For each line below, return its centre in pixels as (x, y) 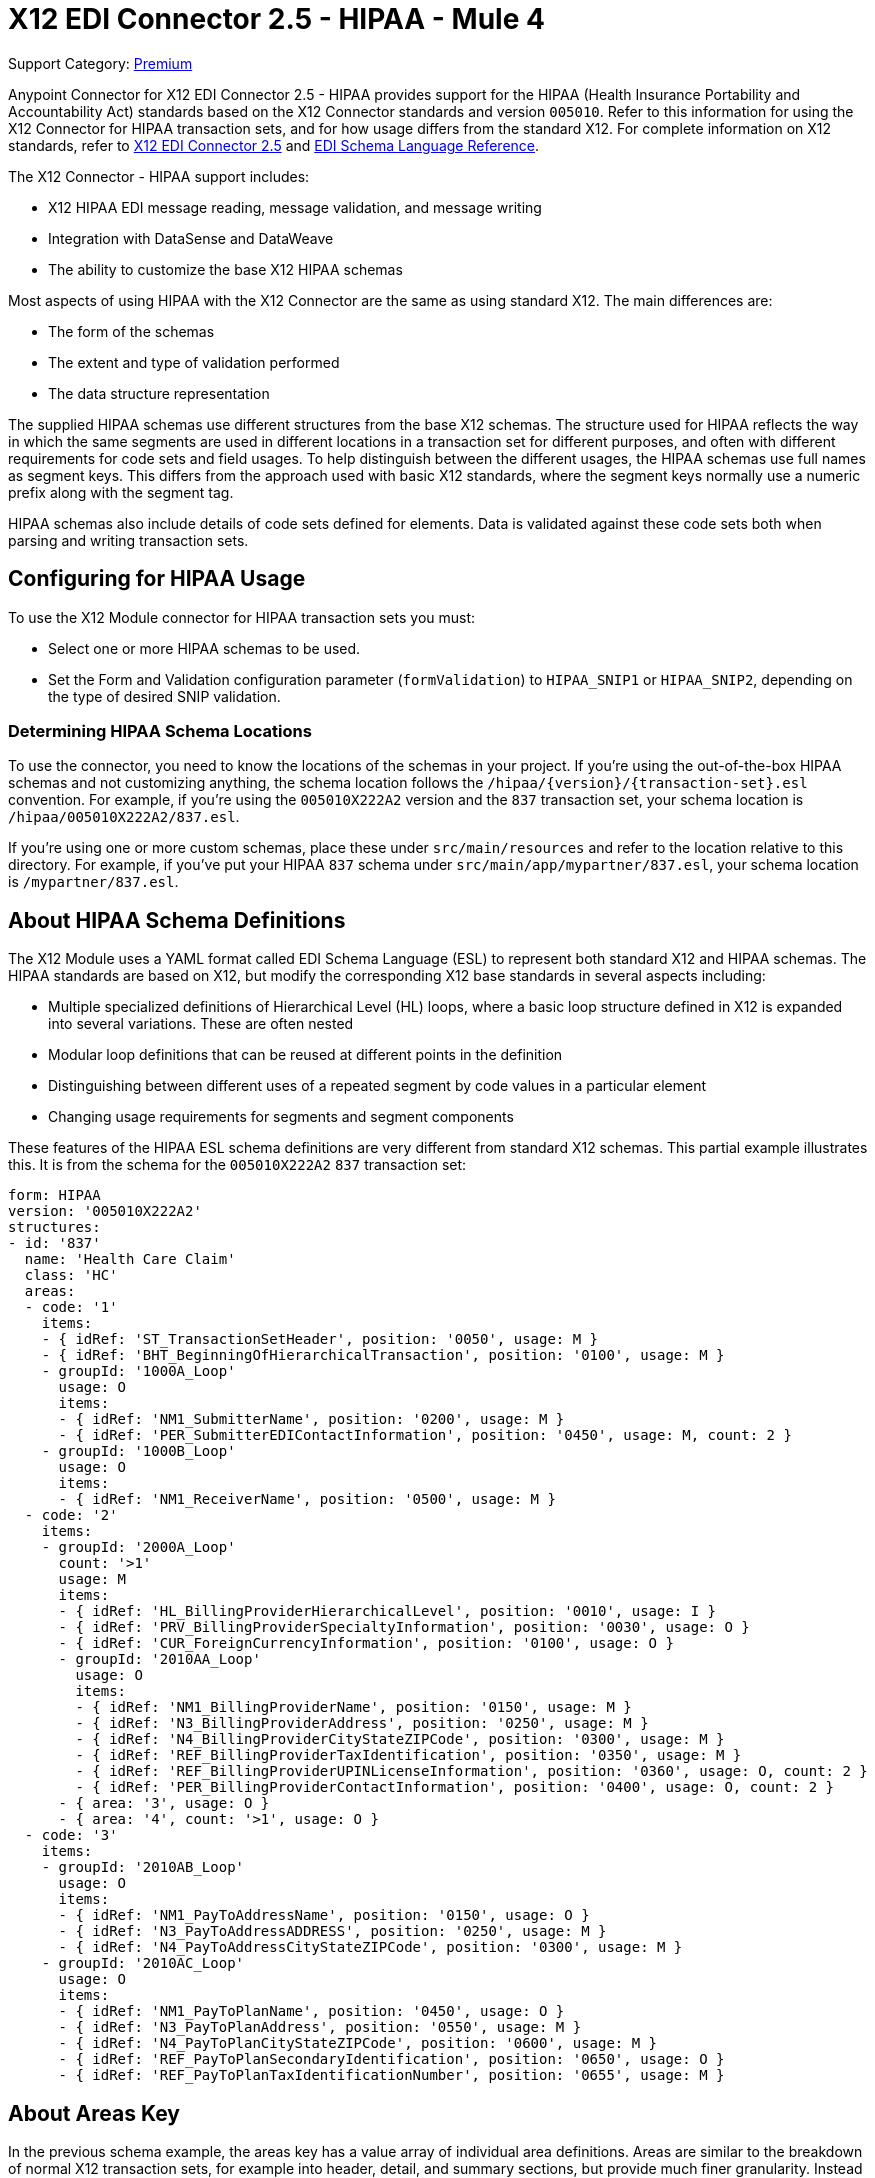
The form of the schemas (131, 331)
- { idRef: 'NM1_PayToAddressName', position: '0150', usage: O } (324, 1915)
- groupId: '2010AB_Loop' (143, 1867)
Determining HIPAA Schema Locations (160, 730)
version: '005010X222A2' (105, 1211)
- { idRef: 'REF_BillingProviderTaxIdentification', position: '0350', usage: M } (408, 1755)
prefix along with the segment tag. (121, 492)
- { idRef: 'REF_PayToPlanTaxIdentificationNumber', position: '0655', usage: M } (391, 2075)
